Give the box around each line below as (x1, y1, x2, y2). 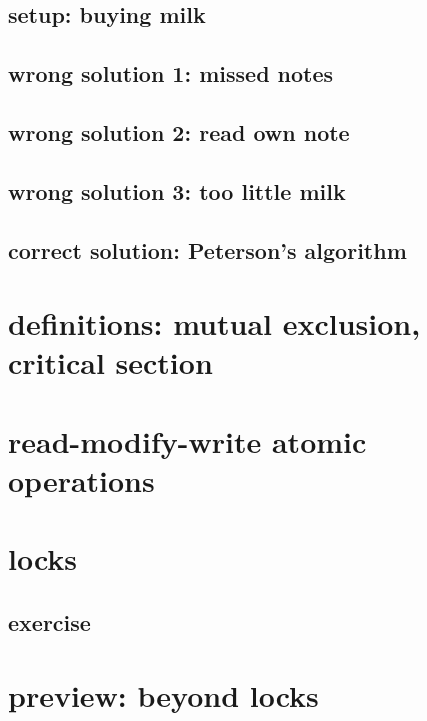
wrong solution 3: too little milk (8, 175, 346, 206)
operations (8, 459, 155, 500)
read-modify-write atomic (8, 420, 367, 461)
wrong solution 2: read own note (8, 116, 350, 147)
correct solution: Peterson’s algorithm (8, 234, 407, 265)
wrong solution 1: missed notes (8, 58, 334, 89)
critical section (8, 342, 213, 383)
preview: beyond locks (8, 675, 319, 716)
